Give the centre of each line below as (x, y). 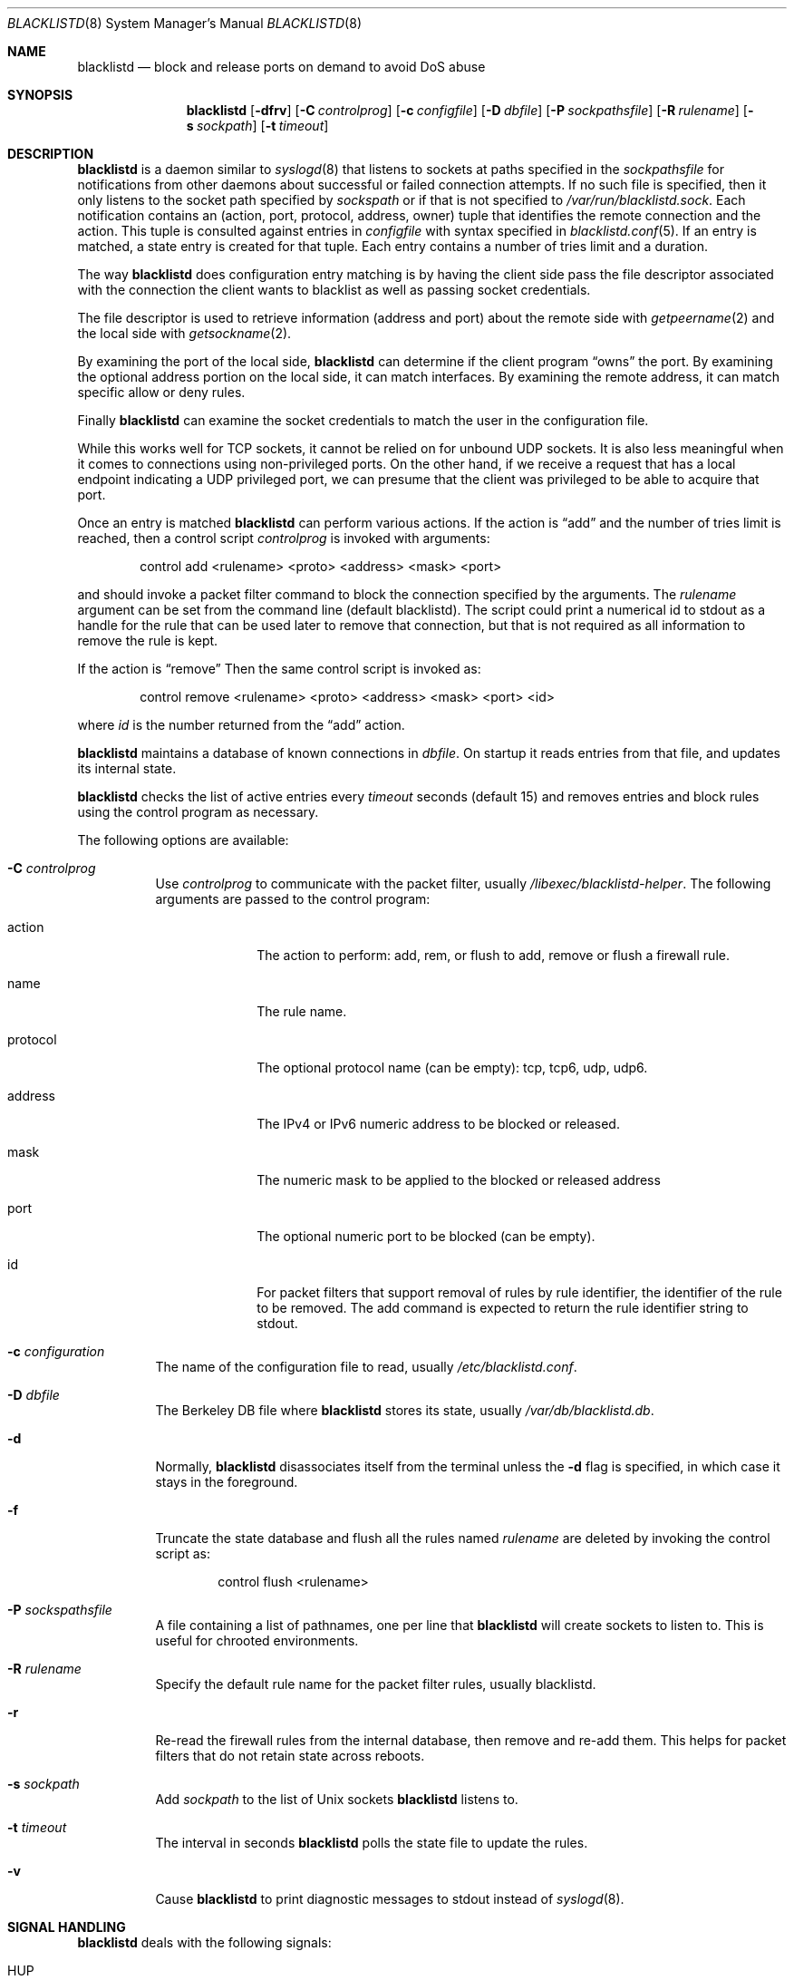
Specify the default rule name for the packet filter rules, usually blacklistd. (376, 1684)
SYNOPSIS (40, 95)
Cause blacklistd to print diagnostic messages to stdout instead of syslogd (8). (390, 1899)
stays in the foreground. (227, 1482)
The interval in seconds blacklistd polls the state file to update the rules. (372, 1843)
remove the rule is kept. (148, 641)
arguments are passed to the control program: (293, 899)
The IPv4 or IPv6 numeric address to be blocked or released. (438, 1124)
